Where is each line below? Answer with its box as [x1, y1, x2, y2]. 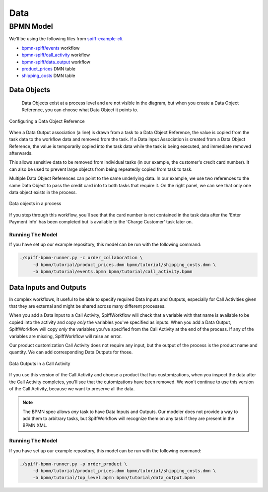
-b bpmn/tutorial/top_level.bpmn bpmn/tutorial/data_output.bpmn [32, 475, 196, 481]
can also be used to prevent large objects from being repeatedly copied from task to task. [9, 166, 193, 172]
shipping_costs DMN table [21, 72, 75, 79]
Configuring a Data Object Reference [9, 118, 85, 124]
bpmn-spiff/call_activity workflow [21, 52, 90, 58]
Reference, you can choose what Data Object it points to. [21, 107, 138, 113]
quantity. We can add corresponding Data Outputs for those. [9, 349, 133, 355]
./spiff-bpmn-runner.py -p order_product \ [19, 461, 128, 467]
